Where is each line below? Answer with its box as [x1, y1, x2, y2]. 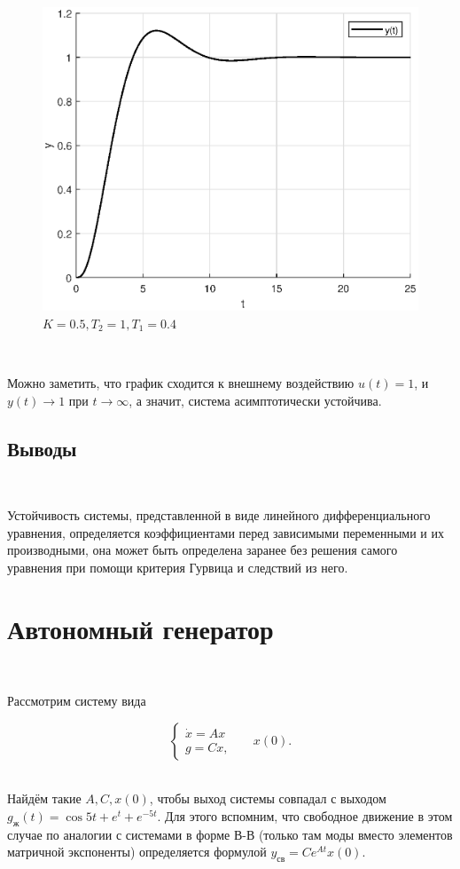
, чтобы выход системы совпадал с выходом [149, 789, 386, 808]
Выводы [7, 434, 77, 462]
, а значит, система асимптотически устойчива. [129, 391, 382, 409]
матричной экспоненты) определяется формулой [7, 842, 267, 861]
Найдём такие [7, 789, 82, 808]
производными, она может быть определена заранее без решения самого [7, 541, 398, 559]
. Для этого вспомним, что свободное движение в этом [157, 806, 453, 825]
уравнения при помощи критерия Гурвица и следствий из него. [7, 557, 348, 576]
